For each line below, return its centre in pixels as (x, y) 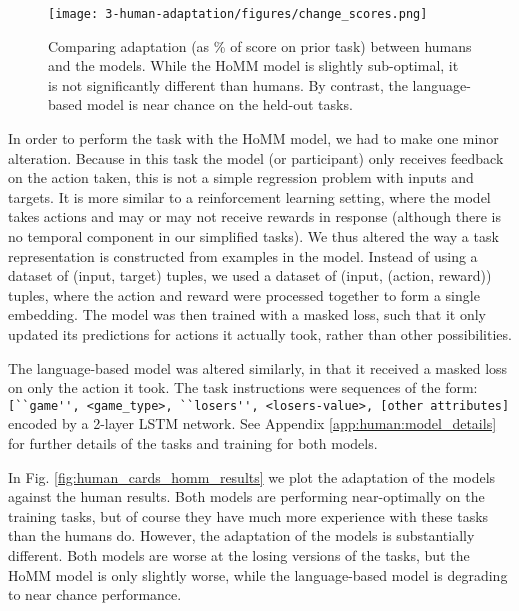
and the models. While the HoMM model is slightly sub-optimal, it (253, 65)
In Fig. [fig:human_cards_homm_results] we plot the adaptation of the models (252, 476)
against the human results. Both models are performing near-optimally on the (246, 496)
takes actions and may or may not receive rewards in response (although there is (254, 216)
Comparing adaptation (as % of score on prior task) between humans (260, 45)
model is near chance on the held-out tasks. (219, 104)
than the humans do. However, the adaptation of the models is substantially (241, 535)
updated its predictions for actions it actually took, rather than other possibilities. (260, 333)
